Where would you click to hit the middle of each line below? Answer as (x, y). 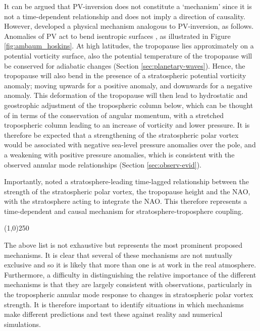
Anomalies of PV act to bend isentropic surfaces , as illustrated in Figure (117, 36)
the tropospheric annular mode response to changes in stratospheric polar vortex (129, 294)
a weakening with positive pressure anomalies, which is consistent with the (119, 154)
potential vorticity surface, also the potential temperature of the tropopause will (128, 55)
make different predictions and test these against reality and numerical (113, 314)
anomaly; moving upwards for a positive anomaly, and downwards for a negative (128, 85)
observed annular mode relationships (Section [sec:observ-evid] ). (103, 164)
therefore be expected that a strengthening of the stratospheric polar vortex (121, 134)
